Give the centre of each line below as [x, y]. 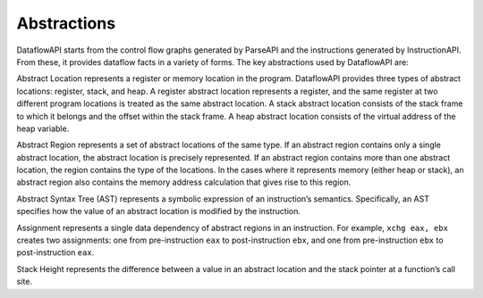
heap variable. [43, 128]
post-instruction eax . [55, 252]
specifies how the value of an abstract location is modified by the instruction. [159, 211]
